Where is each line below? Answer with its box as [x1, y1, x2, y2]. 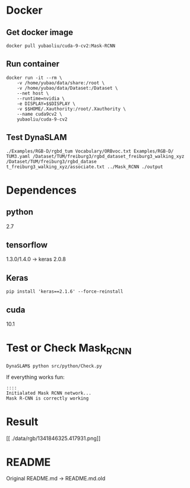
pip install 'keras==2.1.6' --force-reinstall [6, 289, 123, 294]
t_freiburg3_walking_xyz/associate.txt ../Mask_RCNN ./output [6, 164, 163, 170]
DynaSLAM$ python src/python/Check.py [6, 363, 102, 369]
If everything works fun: [6, 373, 65, 381]
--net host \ [17, 90, 49, 96]
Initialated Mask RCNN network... [6, 390, 92, 396]
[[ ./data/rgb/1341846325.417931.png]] [6, 435, 101, 442]
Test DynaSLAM [6, 132, 67, 142]
